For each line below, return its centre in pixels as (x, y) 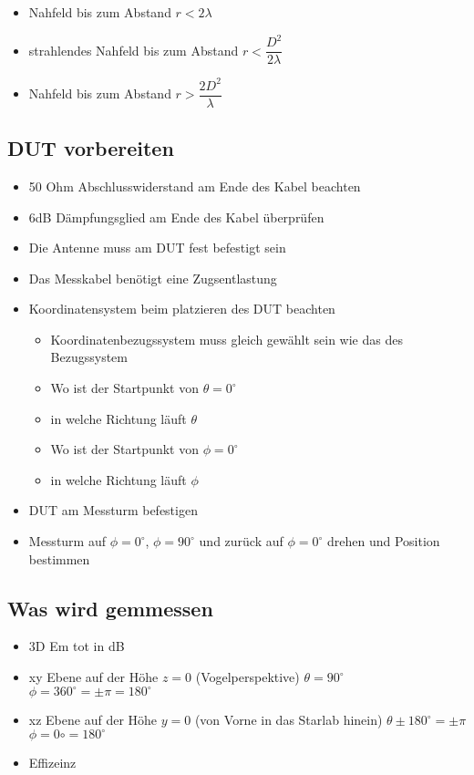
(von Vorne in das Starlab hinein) (289, 720)
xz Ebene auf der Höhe (93, 720)
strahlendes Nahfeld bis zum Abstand (134, 50)
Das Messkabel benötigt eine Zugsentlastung (153, 278)
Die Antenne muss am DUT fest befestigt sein (157, 248)
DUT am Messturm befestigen (113, 510)
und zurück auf (241, 541)
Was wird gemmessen (110, 608)
